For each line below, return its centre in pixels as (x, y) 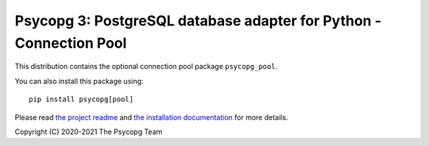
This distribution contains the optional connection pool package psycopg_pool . (146, 67)
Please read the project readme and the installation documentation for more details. (151, 117)
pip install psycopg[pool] (81, 100)
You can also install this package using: (79, 81)
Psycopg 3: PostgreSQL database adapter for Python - (198, 21)
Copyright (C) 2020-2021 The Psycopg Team (89, 132)
